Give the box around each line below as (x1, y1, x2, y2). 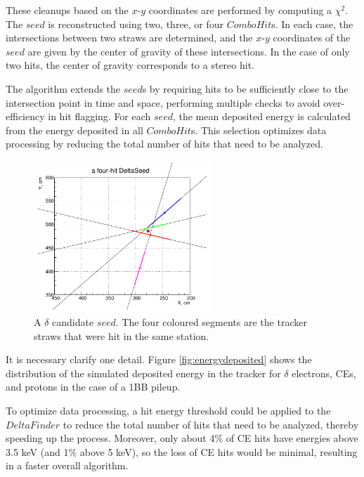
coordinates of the (273, 30, 351, 45)
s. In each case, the (271, 16, 353, 31)
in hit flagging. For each (48, 109, 151, 124)
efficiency (6, 109, 45, 124)
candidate (52, 315, 94, 329)
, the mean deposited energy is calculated (172, 109, 351, 124)
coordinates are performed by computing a (148, 3, 332, 17)
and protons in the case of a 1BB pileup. (6, 379, 181, 394)
